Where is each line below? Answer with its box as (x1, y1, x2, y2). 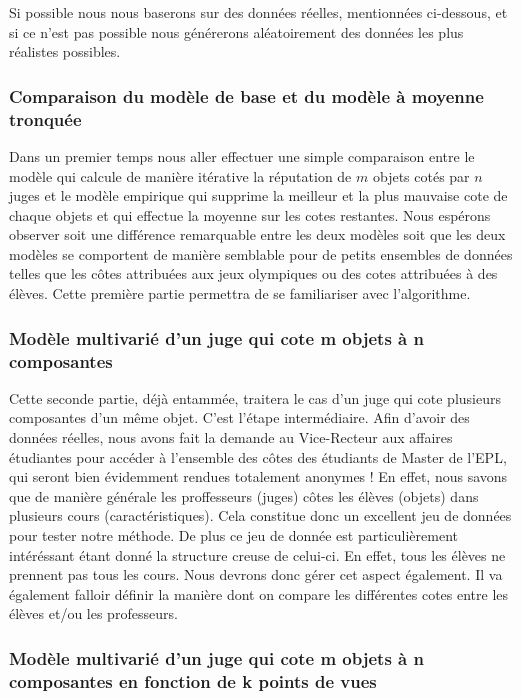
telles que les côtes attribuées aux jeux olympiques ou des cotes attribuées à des (9, 263, 498, 284)
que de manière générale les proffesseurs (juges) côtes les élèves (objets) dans (9, 485, 479, 506)
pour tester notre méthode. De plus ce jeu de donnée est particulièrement (9, 524, 458, 545)
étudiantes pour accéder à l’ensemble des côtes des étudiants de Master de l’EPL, (9, 446, 507, 467)
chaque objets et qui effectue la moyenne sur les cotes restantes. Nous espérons (9, 204, 491, 225)
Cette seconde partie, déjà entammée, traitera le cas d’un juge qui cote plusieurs (9, 387, 501, 408)
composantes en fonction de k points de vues (9, 668, 377, 693)
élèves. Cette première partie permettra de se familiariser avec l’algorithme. (9, 283, 471, 304)
